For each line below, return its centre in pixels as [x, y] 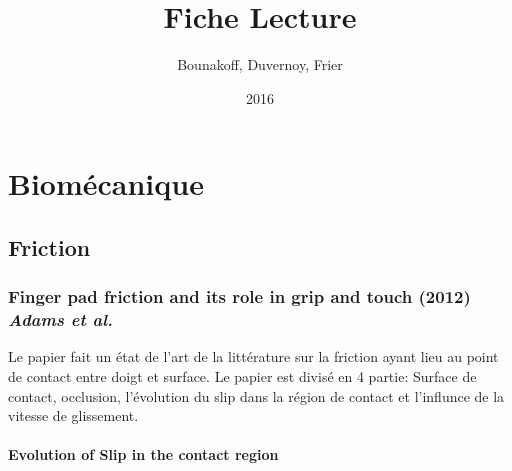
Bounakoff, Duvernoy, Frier [260, 64]
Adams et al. [60, 319]
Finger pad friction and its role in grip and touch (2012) [239, 296]
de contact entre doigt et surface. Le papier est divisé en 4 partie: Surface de [242, 376]
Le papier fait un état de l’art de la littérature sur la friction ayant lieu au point [253, 356]
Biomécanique [106, 183]
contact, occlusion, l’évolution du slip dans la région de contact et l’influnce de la [256, 395]
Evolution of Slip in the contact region [143, 454]
